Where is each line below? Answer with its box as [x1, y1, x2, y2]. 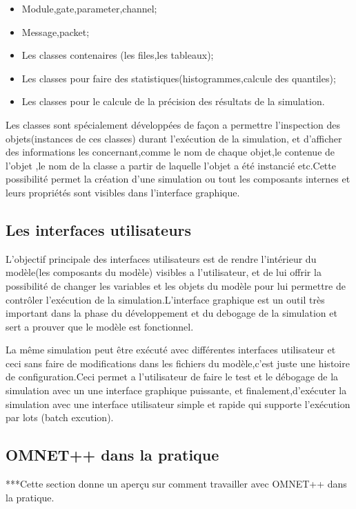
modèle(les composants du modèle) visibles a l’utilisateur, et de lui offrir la [6, 265, 322, 279]
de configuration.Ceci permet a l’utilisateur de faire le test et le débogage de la [6, 369, 339, 384]
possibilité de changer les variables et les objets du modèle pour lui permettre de [6, 278, 346, 293]
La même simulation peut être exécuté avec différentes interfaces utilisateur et [6, 342, 336, 357]
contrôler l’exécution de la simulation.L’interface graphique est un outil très [6, 292, 325, 306]
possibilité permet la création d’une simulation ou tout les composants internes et [6, 172, 350, 186]
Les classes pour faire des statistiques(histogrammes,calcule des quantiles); [21, 71, 336, 85]
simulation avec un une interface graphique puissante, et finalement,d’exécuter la [6, 383, 347, 398]
